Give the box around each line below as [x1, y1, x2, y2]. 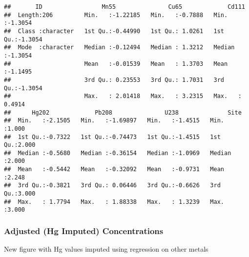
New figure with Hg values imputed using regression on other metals [4, 244, 208, 254]
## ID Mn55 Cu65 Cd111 [4, 3, 245, 10]
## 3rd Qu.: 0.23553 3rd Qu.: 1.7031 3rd [4, 76, 225, 83]
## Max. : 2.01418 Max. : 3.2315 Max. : [4, 93, 242, 100]
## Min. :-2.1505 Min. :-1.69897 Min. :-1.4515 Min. [4, 117, 225, 124]
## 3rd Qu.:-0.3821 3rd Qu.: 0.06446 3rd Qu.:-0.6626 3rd [4, 182, 221, 189]
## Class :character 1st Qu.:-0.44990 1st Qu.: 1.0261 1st [4, 27, 225, 35]
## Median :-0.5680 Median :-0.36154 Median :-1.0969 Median [4, 149, 231, 157]
